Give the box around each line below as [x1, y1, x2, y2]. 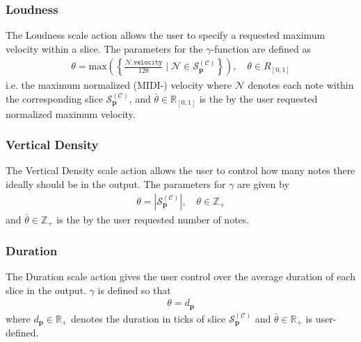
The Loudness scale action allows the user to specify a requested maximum [6, 28, 326, 42]
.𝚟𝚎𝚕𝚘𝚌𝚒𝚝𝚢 [131, 59, 163, 67]
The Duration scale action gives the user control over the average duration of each [6, 269, 356, 284]
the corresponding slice [6, 92, 103, 106]
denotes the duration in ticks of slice [70, 311, 226, 325]
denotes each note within [248, 78, 354, 92]
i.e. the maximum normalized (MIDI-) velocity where [6, 78, 232, 92]
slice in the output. [6, 282, 86, 297]
